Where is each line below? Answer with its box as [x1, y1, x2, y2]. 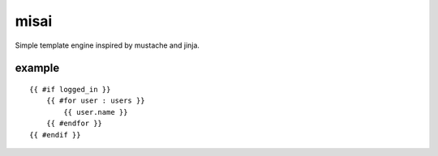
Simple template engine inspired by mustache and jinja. [15, 40, 200, 50]
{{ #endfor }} [45, 119, 103, 129]
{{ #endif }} [29, 130, 81, 139]
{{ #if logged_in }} [29, 85, 111, 94]
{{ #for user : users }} [45, 96, 145, 105]
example [15, 61, 60, 75]
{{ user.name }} [63, 108, 128, 116]
